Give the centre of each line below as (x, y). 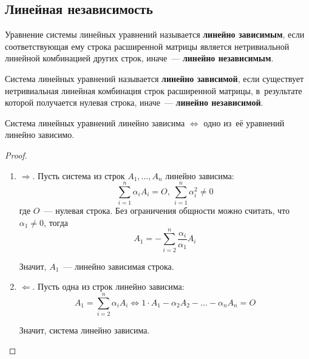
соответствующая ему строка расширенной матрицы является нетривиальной (147, 46)
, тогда (56, 222)
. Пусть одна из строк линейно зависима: (108, 286)
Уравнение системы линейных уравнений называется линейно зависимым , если (155, 34)
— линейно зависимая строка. (119, 266)
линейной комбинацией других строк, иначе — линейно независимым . (139, 58)
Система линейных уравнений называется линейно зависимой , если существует (154, 78)
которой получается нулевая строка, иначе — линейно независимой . (134, 102)
